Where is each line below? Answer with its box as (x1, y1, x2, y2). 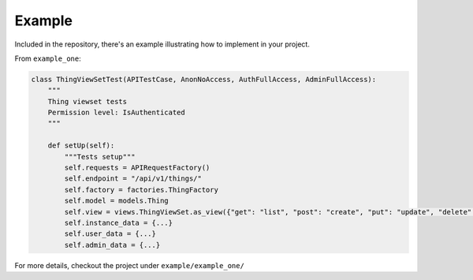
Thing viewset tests (47, 97, 128, 106)
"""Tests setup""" (64, 152, 136, 161)
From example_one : (14, 54, 82, 63)
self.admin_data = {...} (64, 241, 161, 249)
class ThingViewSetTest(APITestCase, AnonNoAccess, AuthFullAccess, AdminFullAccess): (31, 75, 377, 84)
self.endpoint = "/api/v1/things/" (64, 174, 203, 183)
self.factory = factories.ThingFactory (64, 185, 218, 194)
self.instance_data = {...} (64, 218, 173, 227)
